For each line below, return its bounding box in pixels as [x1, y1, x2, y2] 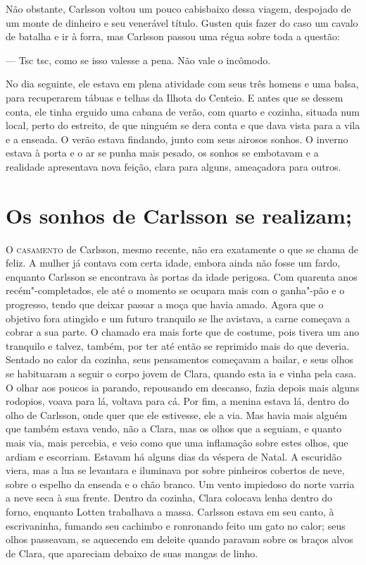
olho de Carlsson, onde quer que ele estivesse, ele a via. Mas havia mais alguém [6, 407, 348, 422]
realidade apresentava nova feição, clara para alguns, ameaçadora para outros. [6, 159, 341, 174]
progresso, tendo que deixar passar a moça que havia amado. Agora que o [6, 297, 324, 312]
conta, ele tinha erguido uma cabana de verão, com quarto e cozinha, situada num [6, 104, 360, 119]
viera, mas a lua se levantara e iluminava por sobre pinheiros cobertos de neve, [6, 463, 345, 478]
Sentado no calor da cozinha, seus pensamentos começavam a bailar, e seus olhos [6, 352, 354, 367]
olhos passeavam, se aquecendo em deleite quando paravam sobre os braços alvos [6, 532, 353, 547]
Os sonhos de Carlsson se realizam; [6, 200, 352, 229]
